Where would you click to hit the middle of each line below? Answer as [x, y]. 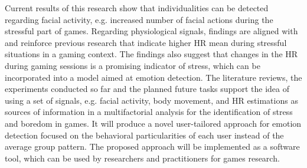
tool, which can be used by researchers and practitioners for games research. [142, 158]
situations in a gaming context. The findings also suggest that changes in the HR [151, 54]
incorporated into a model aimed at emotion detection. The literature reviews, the [153, 77]
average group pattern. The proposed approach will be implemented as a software [152, 146]
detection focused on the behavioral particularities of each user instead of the [144, 135]
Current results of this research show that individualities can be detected [137, 8]
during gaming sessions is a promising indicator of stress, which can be [133, 65]
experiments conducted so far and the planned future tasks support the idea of [147, 89]
